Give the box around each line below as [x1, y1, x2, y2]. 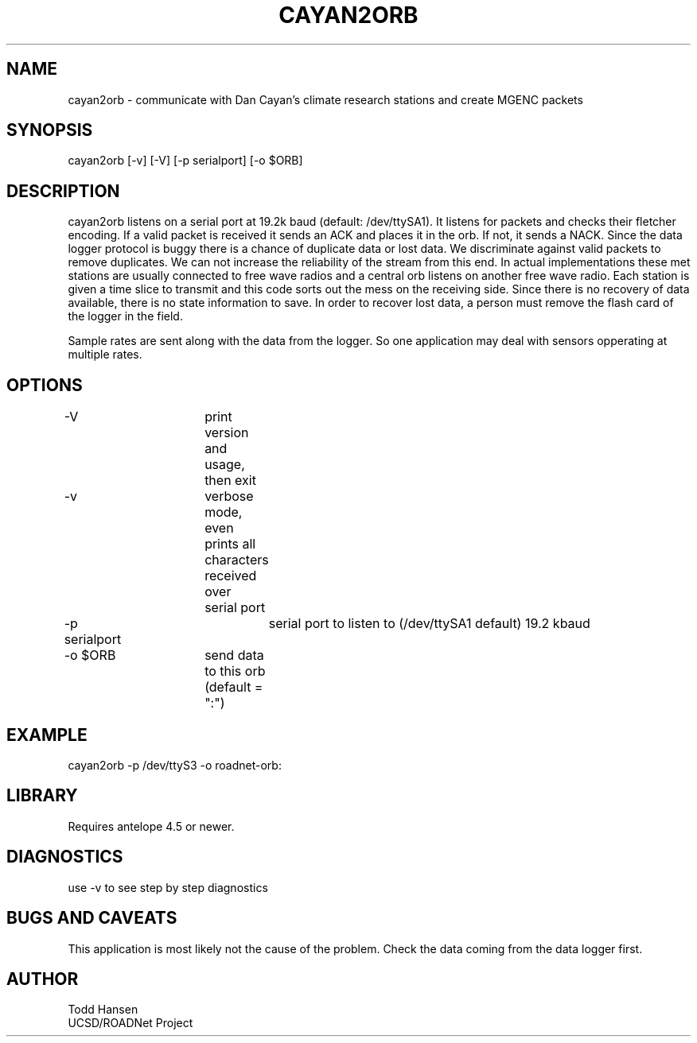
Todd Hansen [68, 1002, 138, 1017]
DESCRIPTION [6, 180, 120, 201]
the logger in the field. [68, 309, 183, 324]
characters [204, 552, 269, 568]
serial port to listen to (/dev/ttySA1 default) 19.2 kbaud [268, 615, 590, 632]
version [204, 425, 249, 441]
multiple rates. [68, 347, 142, 362]
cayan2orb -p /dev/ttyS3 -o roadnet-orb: [68, 758, 282, 772]
